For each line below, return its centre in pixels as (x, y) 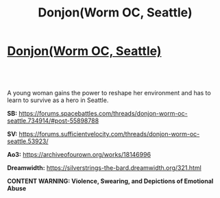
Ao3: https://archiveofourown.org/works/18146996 (79, 154)
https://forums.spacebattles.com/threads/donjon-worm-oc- (103, 113)
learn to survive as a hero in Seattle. (58, 100)
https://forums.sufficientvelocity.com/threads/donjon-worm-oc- (109, 134)
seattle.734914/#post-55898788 (53, 121)
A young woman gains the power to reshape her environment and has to (109, 93)
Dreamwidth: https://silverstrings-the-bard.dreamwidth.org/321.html (105, 168)
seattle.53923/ (28, 141)
